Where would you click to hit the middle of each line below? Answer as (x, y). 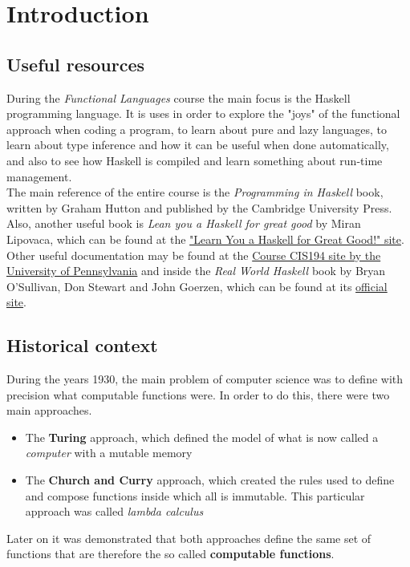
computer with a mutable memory (109, 453)
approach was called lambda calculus (114, 511)
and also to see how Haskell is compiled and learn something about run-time (195, 160)
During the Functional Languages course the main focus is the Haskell (179, 97)
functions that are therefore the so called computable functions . (170, 554)
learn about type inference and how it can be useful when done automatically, (198, 145)
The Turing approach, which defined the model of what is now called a (202, 437)
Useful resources (76, 64)
